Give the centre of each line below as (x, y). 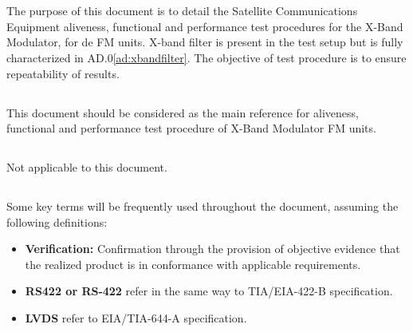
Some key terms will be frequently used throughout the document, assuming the (203, 206)
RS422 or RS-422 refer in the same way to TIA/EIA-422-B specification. (209, 291)
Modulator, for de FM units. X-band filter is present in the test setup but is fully (205, 42)
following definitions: (57, 221)
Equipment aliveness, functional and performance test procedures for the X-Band (205, 26)
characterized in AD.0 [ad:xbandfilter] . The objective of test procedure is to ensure (206, 57)
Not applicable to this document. (87, 167)
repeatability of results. (63, 73)
